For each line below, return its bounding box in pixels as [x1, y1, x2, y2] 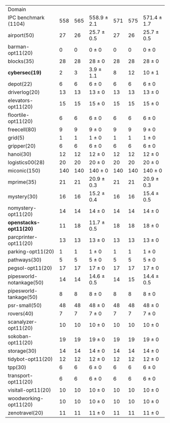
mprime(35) [8, 179, 37, 185]
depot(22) [8, 80, 32, 88]
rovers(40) [8, 310, 34, 317]
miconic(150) [8, 167, 40, 174]
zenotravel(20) [8, 409, 44, 416]
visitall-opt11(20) [8, 387, 52, 394]
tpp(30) [8, 364, 27, 371]
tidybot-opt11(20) [8, 356, 53, 362]
